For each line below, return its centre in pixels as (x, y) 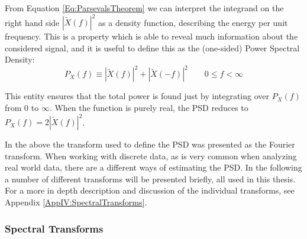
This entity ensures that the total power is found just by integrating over (137, 96)
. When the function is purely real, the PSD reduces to (149, 107)
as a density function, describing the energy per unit (193, 22)
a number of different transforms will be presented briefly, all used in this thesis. (150, 179)
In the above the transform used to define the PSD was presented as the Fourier (150, 144)
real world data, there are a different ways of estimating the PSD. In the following (153, 167)
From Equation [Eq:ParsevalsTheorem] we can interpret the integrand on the (144, 8)
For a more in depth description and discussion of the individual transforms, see (150, 190)
